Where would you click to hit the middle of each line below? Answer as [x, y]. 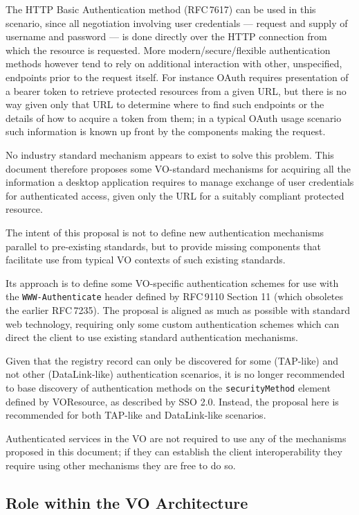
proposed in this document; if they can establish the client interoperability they [174, 452]
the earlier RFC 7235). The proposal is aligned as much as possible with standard [178, 309]
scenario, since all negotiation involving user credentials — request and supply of [177, 23]
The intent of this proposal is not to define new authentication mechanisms [165, 232]
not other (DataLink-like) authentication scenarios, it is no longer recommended [175, 374]
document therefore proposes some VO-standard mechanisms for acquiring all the [178, 168]
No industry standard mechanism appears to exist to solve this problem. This [170, 154]
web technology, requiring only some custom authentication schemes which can [173, 323]
